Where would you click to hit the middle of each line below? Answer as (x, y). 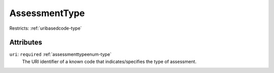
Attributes (26, 43)
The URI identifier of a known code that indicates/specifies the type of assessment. (109, 61)
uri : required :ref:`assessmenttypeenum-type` (60, 54)
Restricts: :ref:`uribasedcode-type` (46, 28)
